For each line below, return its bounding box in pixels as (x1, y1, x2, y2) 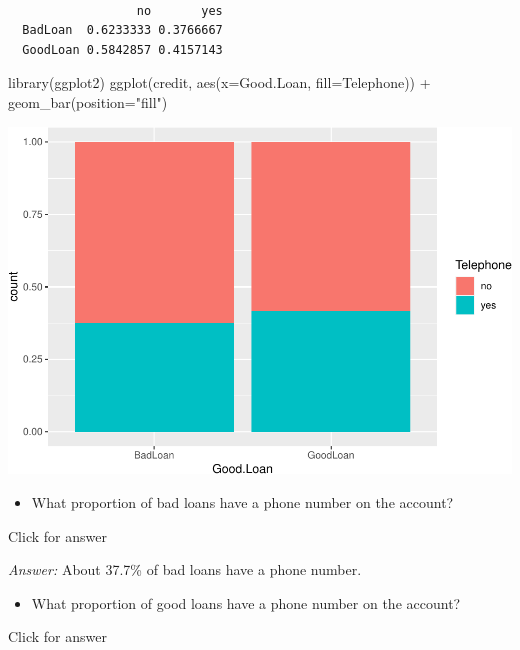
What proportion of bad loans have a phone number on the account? (31, 491, 454, 512)
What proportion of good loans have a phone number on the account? (31, 592, 461, 613)
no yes (136, 3, 223, 18)
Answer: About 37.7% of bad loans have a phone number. (8, 559, 362, 580)
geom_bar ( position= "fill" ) (8, 91, 168, 112)
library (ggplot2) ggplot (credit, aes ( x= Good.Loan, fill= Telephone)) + (8, 72, 431, 93)
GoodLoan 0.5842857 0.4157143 (22, 42, 223, 57)
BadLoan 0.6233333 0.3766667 (22, 23, 223, 38)
